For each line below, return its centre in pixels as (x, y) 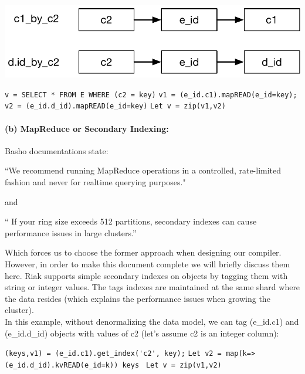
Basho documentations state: (57, 150)
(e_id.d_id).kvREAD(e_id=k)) (62, 365)
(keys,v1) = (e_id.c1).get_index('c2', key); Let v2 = (113, 354)
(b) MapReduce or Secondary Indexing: (87, 128)
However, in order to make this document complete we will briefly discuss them (148, 263)
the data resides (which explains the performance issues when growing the (138, 298)
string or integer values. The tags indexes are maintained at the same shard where (152, 287)
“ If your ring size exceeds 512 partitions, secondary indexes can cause (131, 221)
